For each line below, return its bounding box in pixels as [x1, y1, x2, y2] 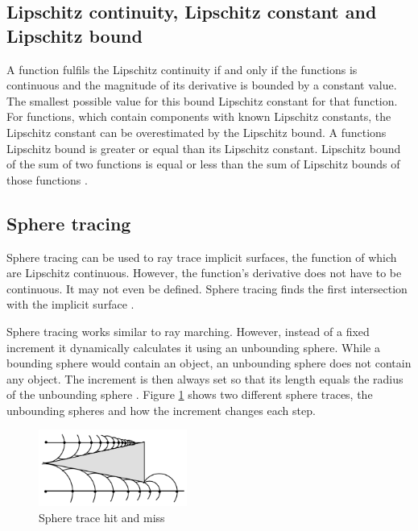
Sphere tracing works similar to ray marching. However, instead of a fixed [6, 322, 370, 339]
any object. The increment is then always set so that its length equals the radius [6, 370, 404, 387]
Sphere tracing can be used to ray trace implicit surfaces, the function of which [6, 248, 397, 265]
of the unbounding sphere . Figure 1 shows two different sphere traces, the [6, 386, 373, 403]
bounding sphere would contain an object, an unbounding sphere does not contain [6, 355, 412, 371]
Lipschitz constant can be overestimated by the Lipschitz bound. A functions [6, 123, 387, 140]
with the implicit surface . [6, 296, 135, 313]
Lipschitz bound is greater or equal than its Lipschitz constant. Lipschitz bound [6, 139, 401, 156]
